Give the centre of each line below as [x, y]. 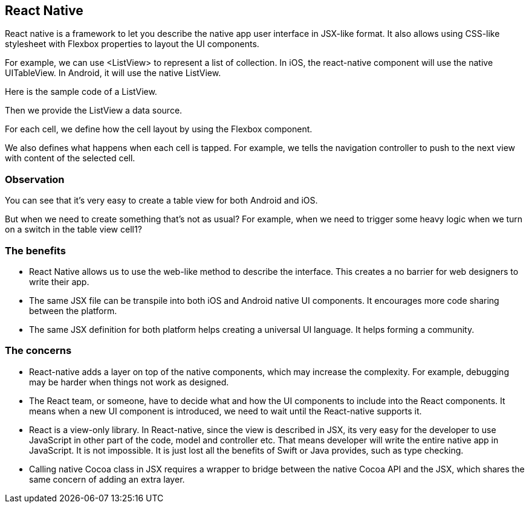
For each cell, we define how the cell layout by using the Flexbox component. [159, 129]
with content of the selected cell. [70, 158]
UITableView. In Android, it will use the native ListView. [113, 73]
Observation [35, 179]
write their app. [59, 281]
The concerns [38, 351]
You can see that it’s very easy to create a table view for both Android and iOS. [161, 201]
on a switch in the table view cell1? [73, 230]
